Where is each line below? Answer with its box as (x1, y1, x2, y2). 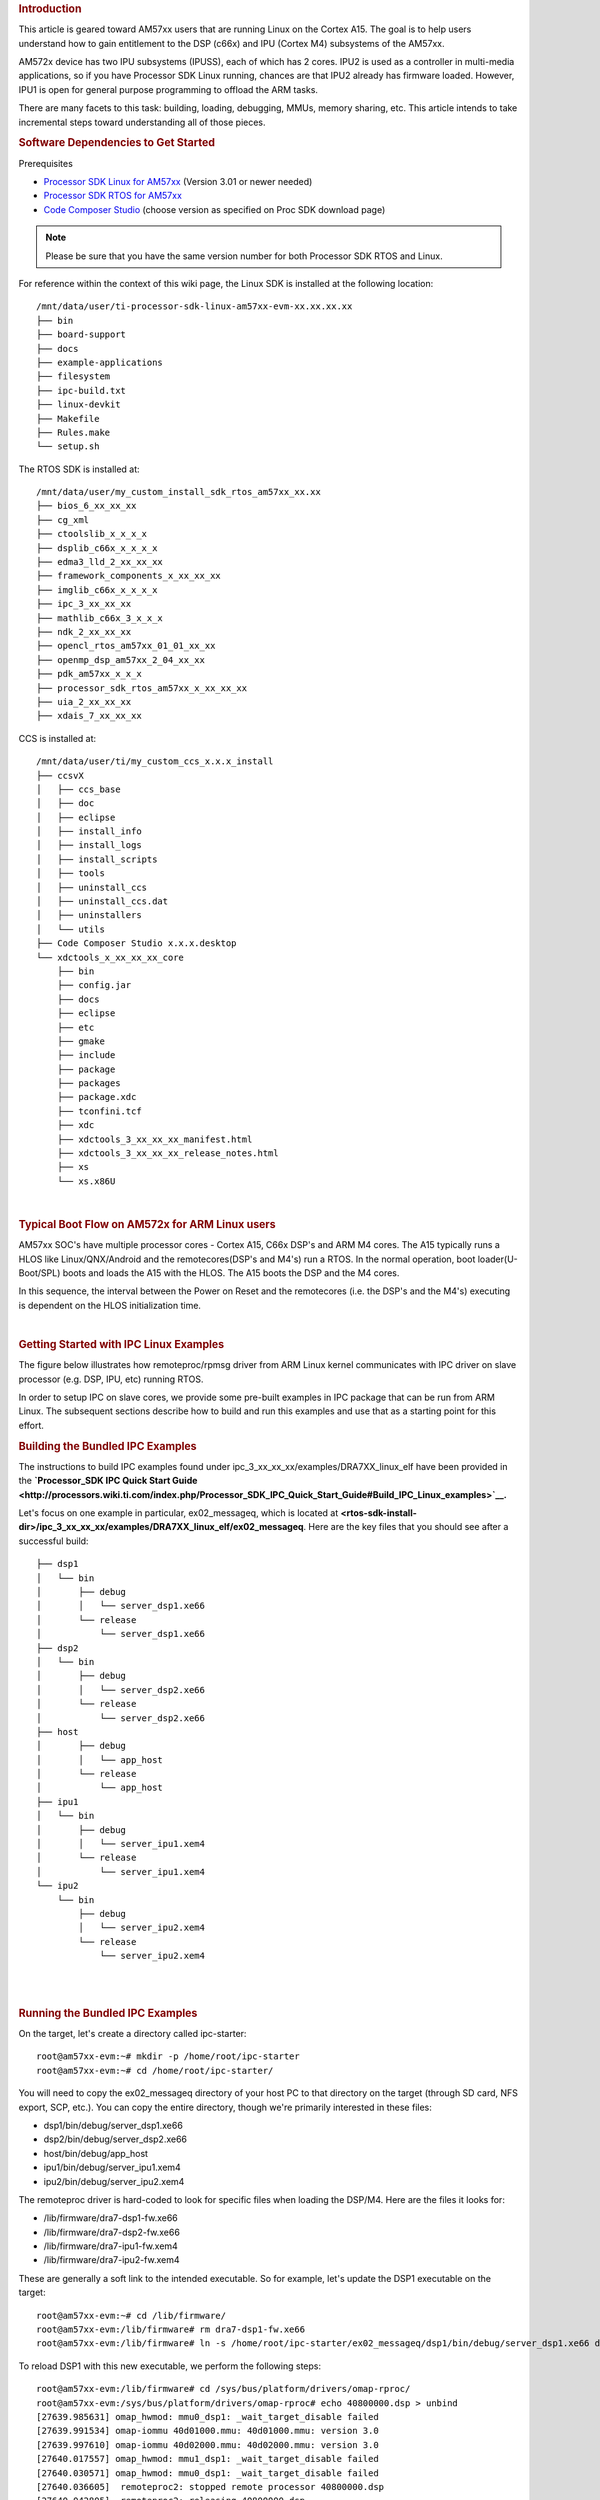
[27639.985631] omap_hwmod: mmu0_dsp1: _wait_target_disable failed (36, 2411, 379, 2422)
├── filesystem (36, 371, 111, 382)
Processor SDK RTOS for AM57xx (43, 190, 182, 202)
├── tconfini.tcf (56, 1105, 142, 1117)
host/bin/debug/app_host (43, 2147, 149, 2159)
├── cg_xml (36, 514, 90, 525)
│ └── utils (36, 923, 105, 935)
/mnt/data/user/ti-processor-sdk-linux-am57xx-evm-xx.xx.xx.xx (36, 301, 353, 312)
